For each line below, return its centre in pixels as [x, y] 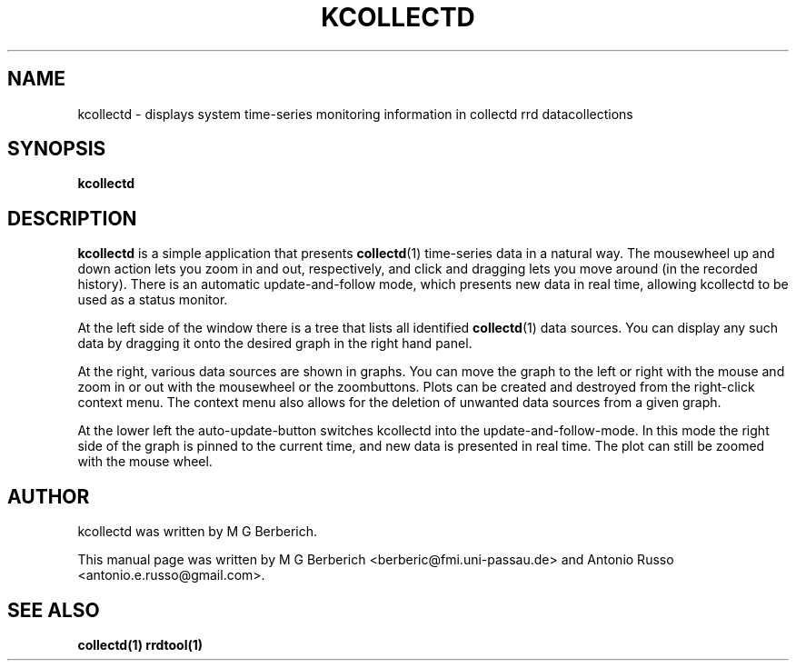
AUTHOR [49, 496]
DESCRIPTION [72, 218]
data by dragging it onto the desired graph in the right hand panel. [275, 344]
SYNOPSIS [57, 149]
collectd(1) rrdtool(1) [140, 644]
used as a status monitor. [153, 300]
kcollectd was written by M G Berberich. [198, 532]
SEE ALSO [54, 610]
